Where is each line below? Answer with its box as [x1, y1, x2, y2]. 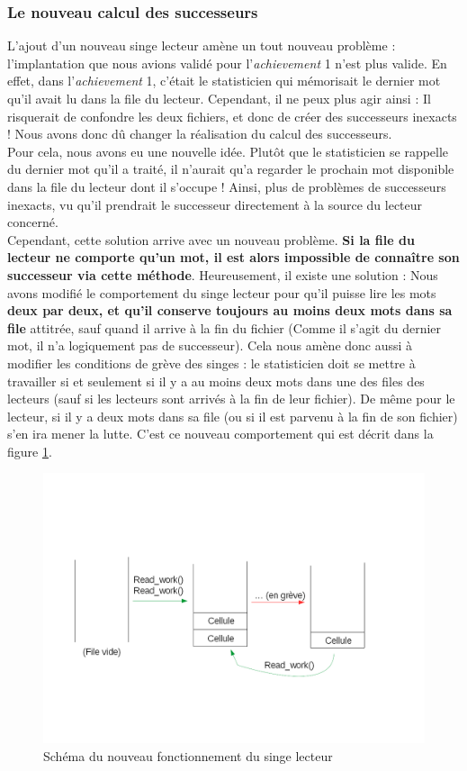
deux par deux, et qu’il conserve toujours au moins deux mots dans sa [7, 301, 453, 320]
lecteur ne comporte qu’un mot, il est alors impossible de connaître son [7, 248, 460, 267]
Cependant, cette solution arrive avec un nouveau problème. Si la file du [7, 230, 415, 249]
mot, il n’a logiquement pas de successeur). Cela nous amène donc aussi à [7, 336, 413, 355]
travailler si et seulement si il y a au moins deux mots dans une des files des [7, 371, 425, 390]
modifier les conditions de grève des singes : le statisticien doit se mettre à [7, 353, 416, 372]
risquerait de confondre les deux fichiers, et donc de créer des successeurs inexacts [7, 106, 457, 125]
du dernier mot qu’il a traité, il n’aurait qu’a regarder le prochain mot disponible [7, 159, 454, 178]
